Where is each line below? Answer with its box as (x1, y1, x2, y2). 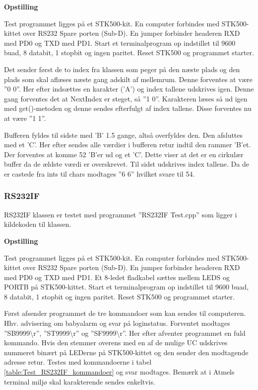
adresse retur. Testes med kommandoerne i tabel (4, 357, 152, 367)
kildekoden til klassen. (4, 219, 71, 229)
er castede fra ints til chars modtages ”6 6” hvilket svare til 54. (4, 168, 195, 179)
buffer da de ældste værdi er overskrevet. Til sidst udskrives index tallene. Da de (4, 159, 249, 169)
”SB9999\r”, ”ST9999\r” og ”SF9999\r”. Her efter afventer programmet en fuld (4, 327, 246, 338)
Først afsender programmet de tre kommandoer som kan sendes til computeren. (4, 308, 246, 318)
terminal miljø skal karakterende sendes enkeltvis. (4, 376, 155, 387)
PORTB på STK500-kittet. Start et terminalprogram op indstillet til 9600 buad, (4, 282, 249, 292)
